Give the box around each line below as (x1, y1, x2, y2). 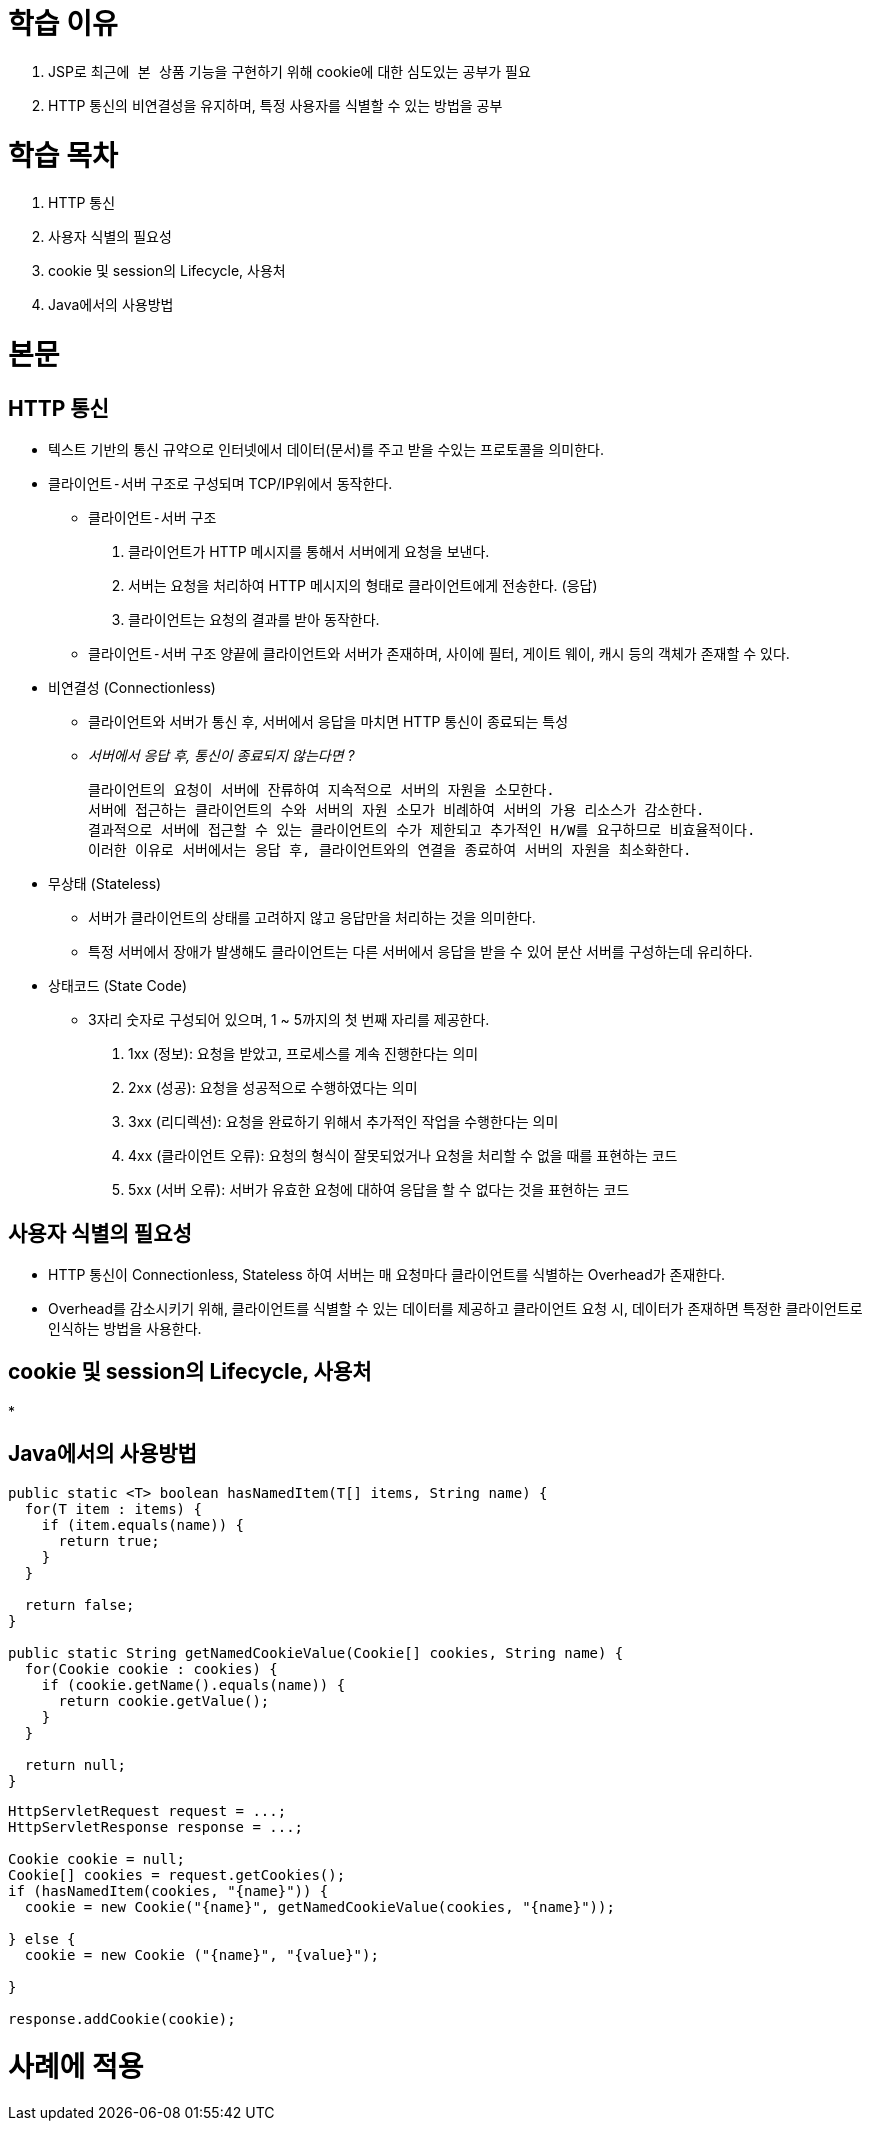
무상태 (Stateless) (48, 875, 162, 893)
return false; (24, 1596, 135, 1613)
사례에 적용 (8, 2050, 144, 2085)
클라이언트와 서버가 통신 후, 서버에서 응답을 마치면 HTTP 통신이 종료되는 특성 (88, 713, 569, 731)
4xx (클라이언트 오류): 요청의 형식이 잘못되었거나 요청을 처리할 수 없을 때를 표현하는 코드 (128, 1147, 678, 1165)
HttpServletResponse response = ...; (8, 1818, 304, 1835)
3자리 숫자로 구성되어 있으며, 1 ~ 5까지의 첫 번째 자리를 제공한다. (88, 1011, 490, 1029)
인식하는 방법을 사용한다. (48, 1320, 202, 1338)
